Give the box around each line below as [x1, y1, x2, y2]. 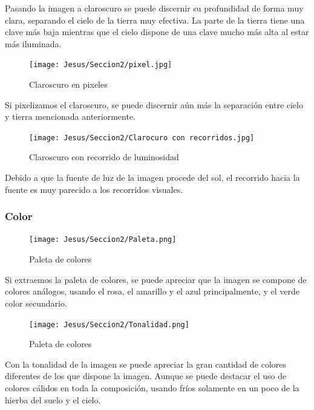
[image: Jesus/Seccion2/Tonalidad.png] [29, 320, 189, 329]
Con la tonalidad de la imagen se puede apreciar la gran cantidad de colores [5, 357, 287, 370]
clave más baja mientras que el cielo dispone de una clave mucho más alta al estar [5, 25, 309, 38]
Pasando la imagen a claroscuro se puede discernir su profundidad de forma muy [5, 2, 304, 14]
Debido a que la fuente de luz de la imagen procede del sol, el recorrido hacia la [5, 171, 300, 184]
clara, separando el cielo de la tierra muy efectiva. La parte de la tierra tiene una [5, 13, 305, 26]
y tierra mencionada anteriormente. [5, 110, 136, 123]
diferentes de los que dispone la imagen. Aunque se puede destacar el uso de [5, 369, 287, 382]
